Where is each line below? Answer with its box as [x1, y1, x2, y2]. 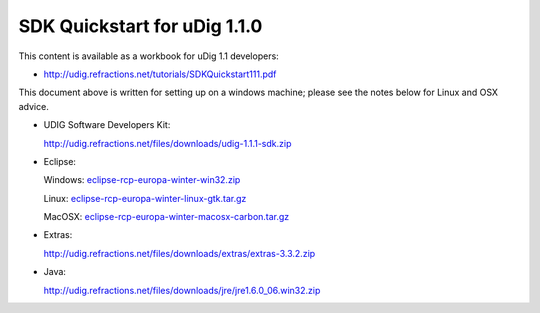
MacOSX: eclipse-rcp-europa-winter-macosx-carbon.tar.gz [43, 211, 290, 223]
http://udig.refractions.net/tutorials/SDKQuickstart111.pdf [43, 68, 277, 80]
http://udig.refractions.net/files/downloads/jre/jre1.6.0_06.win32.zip [43, 284, 321, 296]
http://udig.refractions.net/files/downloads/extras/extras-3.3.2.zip [43, 247, 316, 259]
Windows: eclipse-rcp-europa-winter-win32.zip [43, 174, 241, 186]
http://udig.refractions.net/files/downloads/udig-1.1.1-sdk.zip [43, 137, 292, 149]
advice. [18, 100, 49, 112]
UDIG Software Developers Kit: [43, 119, 171, 131]
